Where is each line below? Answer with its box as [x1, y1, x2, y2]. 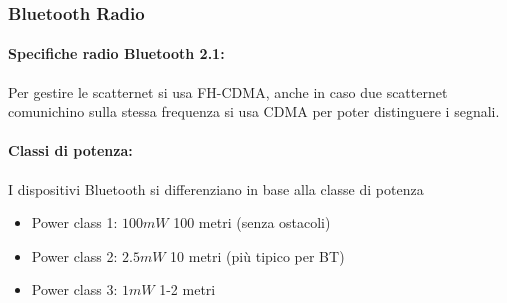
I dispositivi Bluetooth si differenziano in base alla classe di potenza [8, 178, 424, 199]
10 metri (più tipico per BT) [170, 245, 345, 266]
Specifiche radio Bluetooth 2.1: [8, 43, 225, 64]
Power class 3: [31, 279, 118, 300]
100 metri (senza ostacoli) [173, 212, 331, 233]
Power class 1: [31, 212, 118, 233]
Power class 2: [31, 245, 118, 266]
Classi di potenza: [8, 140, 133, 161]
